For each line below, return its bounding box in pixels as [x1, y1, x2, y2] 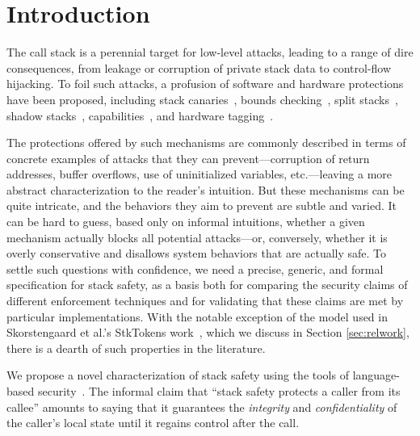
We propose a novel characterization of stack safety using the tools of [6, 367, 349, 384]
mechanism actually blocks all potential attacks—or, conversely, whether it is [6, 228, 388, 245]
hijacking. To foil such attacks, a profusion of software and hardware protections [6, 75, 404, 92]
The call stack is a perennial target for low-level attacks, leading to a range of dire [6, 44, 414, 61]
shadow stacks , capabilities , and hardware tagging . [6, 107, 274, 124]
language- [352, 367, 400, 384]
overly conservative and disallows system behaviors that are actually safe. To [6, 245, 387, 262]
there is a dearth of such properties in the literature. [6, 339, 266, 356]
